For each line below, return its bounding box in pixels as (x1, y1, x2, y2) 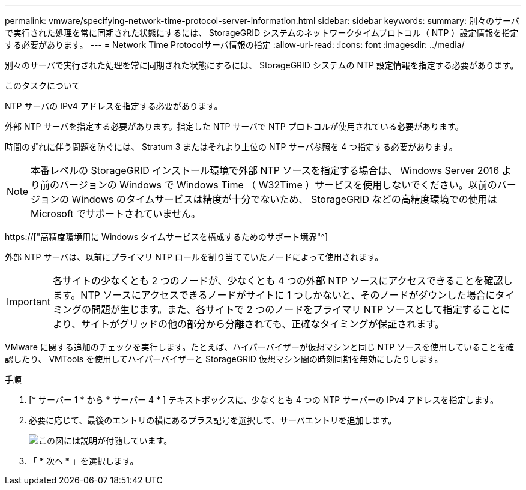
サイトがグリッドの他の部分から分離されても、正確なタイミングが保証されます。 (81, 318, 444, 330)
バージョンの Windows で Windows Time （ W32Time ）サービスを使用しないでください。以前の (59, 179, 497, 191)
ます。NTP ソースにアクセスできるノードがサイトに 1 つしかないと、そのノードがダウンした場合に (52, 289, 495, 301)
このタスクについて (5, 80, 80, 91)
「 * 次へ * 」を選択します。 (29, 456, 139, 466)
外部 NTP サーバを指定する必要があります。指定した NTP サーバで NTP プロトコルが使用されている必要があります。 (5, 121, 464, 131)
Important (7, 296, 50, 308)
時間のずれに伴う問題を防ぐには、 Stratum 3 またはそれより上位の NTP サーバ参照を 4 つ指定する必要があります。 (5, 142, 458, 152)
